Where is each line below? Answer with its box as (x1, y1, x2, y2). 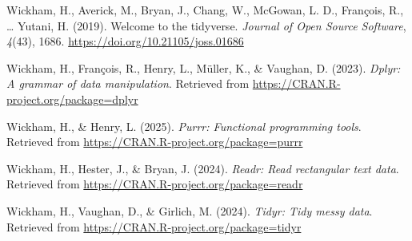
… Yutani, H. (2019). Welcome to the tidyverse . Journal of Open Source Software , (6, 17, 406, 34)
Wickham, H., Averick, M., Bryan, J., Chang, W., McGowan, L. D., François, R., (6, 2, 404, 18)
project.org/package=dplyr (6, 90, 138, 107)
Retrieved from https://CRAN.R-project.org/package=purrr (6, 133, 303, 150)
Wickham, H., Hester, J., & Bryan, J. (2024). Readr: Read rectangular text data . (6, 160, 399, 176)
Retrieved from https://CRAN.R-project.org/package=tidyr (6, 218, 302, 235)
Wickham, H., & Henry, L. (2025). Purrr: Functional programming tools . (6, 117, 362, 134)
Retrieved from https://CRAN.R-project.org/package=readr (6, 176, 303, 192)
